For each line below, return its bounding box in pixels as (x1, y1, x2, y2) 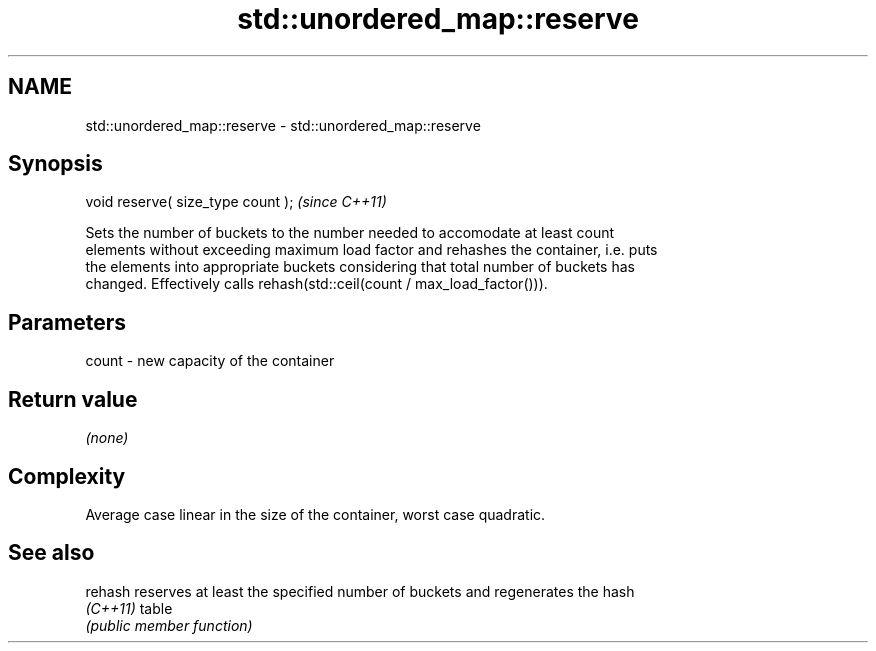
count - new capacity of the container (85, 352, 335, 370)
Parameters (8, 309, 126, 335)
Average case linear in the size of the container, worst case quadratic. (85, 505, 546, 523)
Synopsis (8, 151, 103, 177)
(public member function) (85, 616, 253, 634)
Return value (8, 386, 138, 412)
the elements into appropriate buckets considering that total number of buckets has (85, 258, 635, 276)
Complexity (8, 463, 126, 489)
